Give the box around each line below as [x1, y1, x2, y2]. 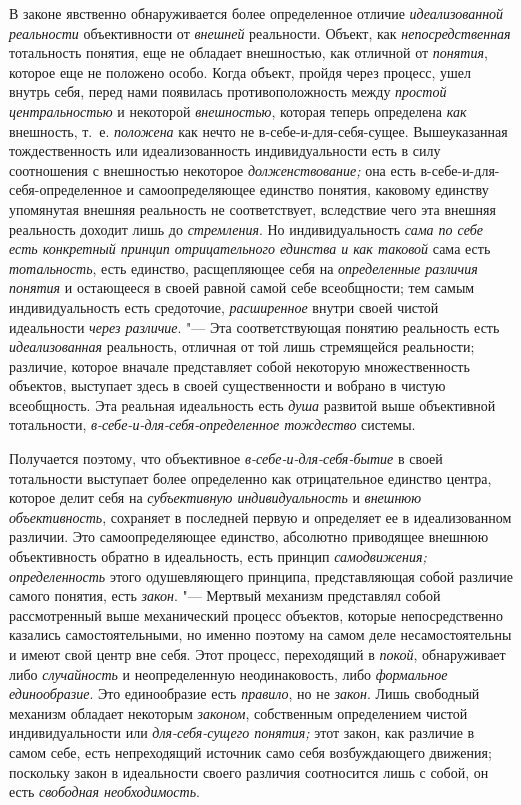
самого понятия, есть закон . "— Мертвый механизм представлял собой [9, 585, 441, 606]
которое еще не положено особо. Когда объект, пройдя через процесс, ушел [9, 61, 471, 82]
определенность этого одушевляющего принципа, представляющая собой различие [9, 565, 513, 586]
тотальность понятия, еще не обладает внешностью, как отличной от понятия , [9, 42, 488, 63]
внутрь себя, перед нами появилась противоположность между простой [9, 81, 447, 102]
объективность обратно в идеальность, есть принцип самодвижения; [9, 546, 427, 567]
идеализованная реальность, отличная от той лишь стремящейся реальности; [9, 336, 475, 357]
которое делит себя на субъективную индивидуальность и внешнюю [9, 487, 422, 508]
